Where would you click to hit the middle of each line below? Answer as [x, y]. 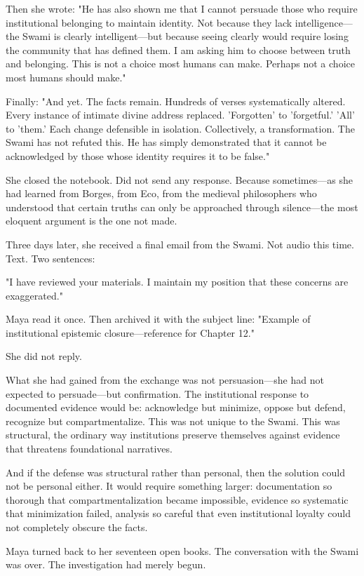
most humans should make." [66, 77]
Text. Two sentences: [50, 258]
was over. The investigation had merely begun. [106, 564]
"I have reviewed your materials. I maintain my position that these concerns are [177, 282]
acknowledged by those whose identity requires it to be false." [138, 155]
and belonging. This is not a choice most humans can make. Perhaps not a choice [180, 63]
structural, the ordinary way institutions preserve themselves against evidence [173, 435]
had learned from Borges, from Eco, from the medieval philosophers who [161, 193]
